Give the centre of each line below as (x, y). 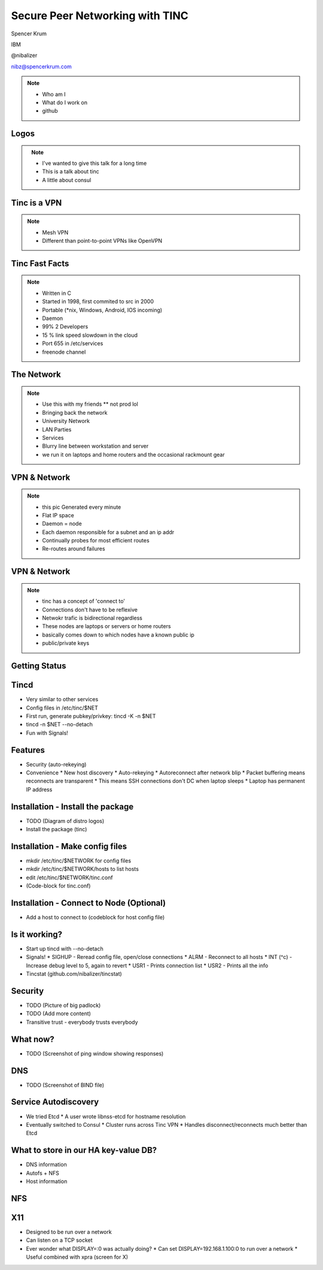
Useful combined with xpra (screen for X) (77, 1257)
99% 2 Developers (65, 327)
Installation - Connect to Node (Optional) (89, 903)
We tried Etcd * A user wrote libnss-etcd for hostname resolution (106, 1116)
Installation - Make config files (69, 846)
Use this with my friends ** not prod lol (90, 404)
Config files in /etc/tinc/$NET (62, 708)
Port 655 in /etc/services (73, 343)
